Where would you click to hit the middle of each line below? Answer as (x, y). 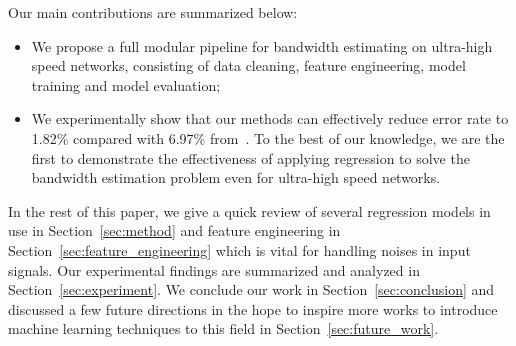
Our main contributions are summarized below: (153, 12)
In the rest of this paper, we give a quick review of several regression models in (249, 210)
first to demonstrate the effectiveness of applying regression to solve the (250, 157)
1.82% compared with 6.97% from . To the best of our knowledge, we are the (268, 137)
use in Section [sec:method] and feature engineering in (174, 230)
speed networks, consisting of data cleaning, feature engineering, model (248, 65)
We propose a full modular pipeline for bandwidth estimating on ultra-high (262, 45)
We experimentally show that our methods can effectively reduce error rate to (270, 118)
